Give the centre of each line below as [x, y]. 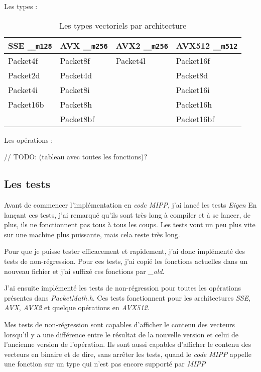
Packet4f [23, 60]
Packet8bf [77, 119]
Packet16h [194, 104]
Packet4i [23, 89]
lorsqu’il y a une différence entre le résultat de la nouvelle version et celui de [121, 334]
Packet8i [75, 89]
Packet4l [130, 60]
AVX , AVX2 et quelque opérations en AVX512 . [77, 307]
